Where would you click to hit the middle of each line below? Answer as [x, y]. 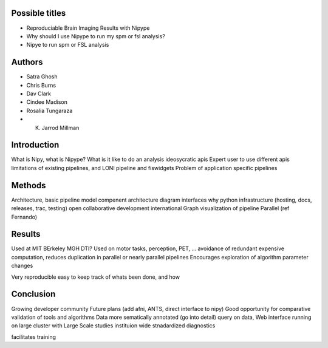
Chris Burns [41, 85]
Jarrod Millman [60, 128]
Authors [27, 62]
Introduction [35, 145]
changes [22, 266]
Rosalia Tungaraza [50, 111]
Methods [29, 185]
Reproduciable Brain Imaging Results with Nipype [88, 28]
